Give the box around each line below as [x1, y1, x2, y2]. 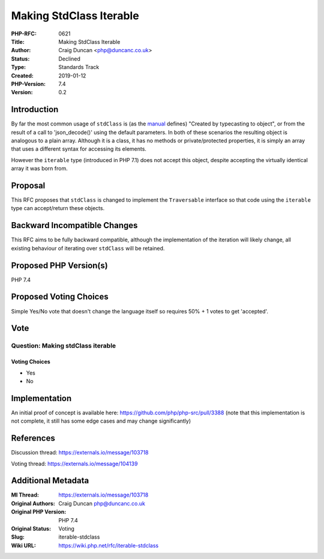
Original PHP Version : [11, 508, 67, 516]
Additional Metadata [11, 476, 89, 486]
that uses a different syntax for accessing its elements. [11, 145, 147, 153]
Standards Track [58, 64, 100, 71]
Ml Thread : [11, 491, 39, 498]
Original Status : [11, 525, 51, 532]
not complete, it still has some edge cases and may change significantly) [11, 417, 191, 425]
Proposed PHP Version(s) [11, 260, 108, 270]
